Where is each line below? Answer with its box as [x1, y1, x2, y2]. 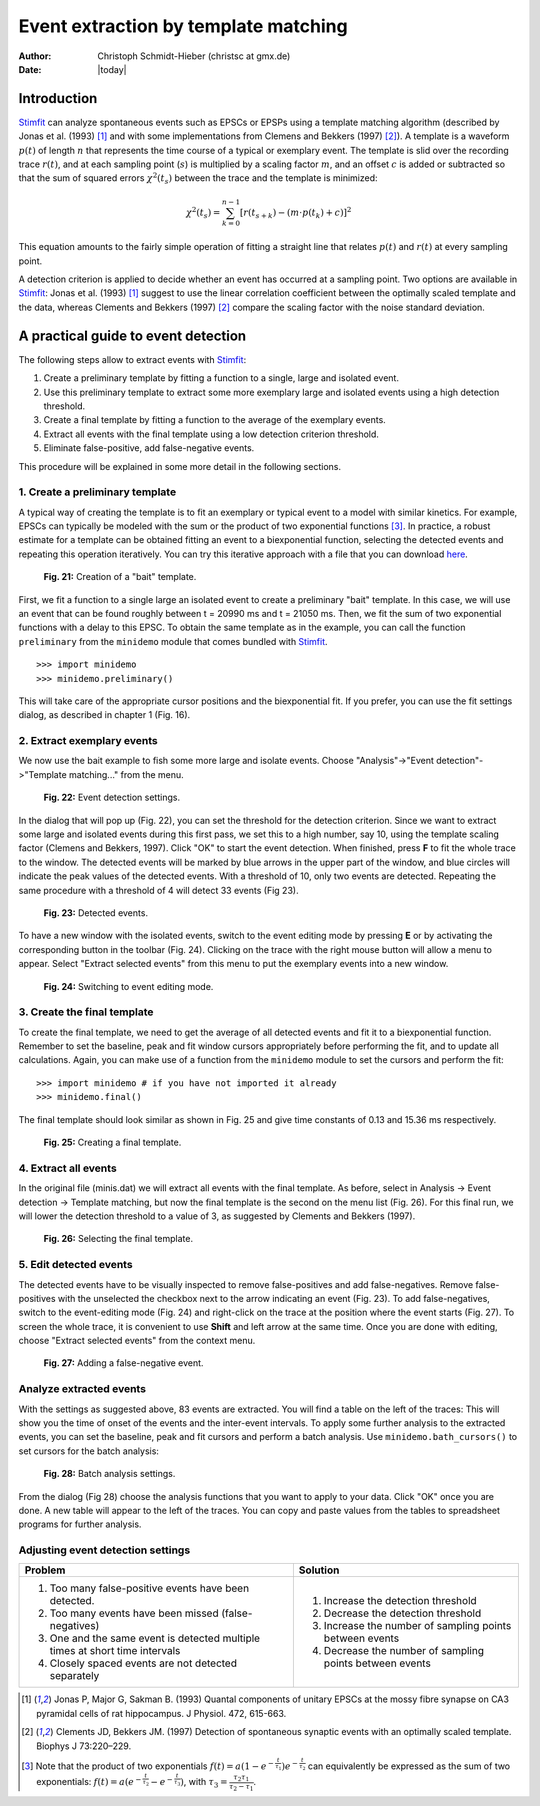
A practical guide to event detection [18, 327, 247, 344]
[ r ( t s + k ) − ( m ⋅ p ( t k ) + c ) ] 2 [240, 205, 352, 220]
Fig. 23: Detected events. [43, 907, 149, 919]
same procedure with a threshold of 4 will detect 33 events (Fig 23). [18, 884, 299, 896]
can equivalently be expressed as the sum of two [307, 1760, 511, 1772]
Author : [18, 50, 52, 62]
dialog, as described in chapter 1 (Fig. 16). [18, 709, 191, 721]
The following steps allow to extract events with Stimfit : [18, 353, 247, 365]
